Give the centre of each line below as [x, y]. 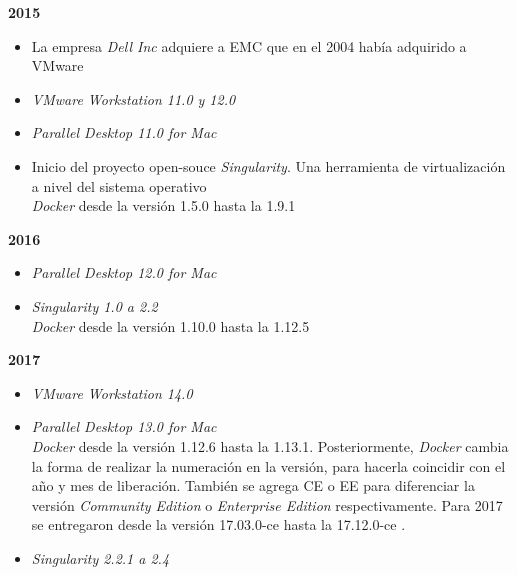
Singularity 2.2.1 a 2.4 [100, 557]
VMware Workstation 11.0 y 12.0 [133, 98]
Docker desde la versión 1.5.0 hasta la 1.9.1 [163, 205]
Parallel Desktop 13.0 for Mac [124, 426]
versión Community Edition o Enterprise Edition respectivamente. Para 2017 [267, 504]
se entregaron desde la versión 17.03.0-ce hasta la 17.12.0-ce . [218, 524]
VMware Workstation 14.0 [112, 392]
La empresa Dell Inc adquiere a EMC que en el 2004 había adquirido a [249, 45]
